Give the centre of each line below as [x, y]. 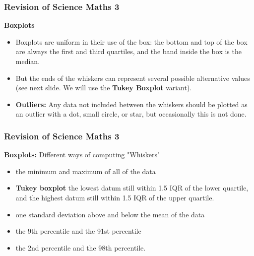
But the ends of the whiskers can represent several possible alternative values [133, 78]
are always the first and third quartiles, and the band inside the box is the [128, 51]
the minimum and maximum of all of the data [86, 171]
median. [28, 61]
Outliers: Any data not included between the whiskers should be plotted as [131, 104]
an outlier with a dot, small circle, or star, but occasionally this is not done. [131, 114]
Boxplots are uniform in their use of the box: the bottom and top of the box [131, 41]
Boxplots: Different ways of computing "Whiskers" [82, 155]
